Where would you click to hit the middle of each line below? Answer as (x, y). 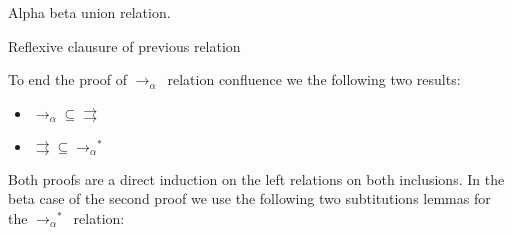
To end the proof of (68, 79)
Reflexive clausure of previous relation (124, 45)
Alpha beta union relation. (89, 12)
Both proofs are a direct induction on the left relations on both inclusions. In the (256, 178)
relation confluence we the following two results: (314, 79)
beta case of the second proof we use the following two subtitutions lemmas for (249, 198)
